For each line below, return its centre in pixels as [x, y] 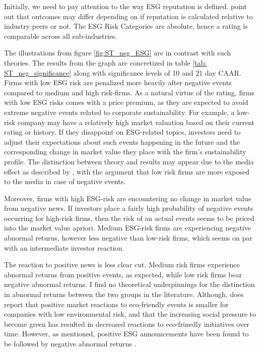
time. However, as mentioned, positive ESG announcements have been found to [126, 334]
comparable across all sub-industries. [61, 36]
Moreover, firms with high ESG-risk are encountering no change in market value [128, 198]
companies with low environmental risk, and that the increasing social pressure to [130, 314]
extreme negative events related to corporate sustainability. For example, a [119, 112]
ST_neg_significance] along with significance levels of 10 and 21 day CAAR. [123, 72]
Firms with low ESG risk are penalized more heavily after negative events [118, 82]
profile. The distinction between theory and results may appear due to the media [129, 161]
